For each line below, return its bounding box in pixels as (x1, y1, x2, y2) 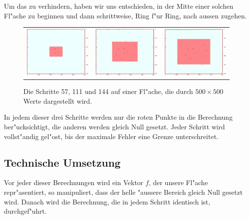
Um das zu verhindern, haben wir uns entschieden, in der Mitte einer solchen (4, 1, 233, 11)
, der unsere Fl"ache (148, 177, 208, 188)
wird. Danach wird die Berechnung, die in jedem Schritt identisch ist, (4, 196, 211, 206)
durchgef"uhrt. (4, 206, 47, 216)
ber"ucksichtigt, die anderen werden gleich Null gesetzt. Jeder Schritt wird (4, 121, 225, 131)
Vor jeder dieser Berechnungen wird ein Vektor (4, 177, 143, 188)
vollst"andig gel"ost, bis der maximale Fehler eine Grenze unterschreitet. (4, 131, 218, 141)
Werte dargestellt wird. (23, 95, 92, 106)
